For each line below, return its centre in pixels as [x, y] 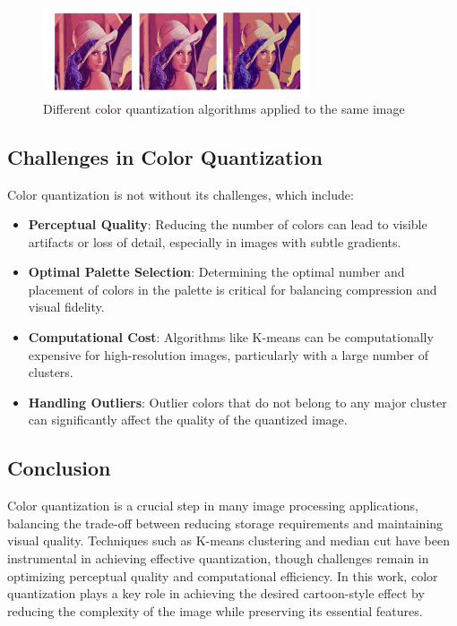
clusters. [51, 372]
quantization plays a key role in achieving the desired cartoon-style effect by [216, 593]
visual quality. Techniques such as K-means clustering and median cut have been [228, 540]
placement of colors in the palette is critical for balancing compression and [233, 289]
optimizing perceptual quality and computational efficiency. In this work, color [223, 575]
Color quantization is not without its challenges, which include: [181, 194]
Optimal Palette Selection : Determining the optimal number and [216, 272]
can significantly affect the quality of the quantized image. [188, 420]
